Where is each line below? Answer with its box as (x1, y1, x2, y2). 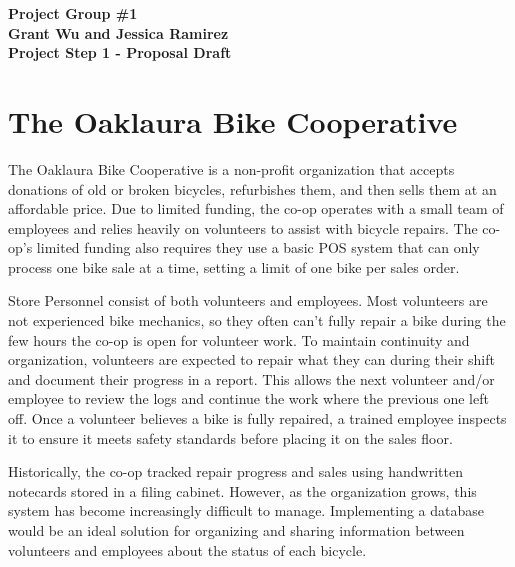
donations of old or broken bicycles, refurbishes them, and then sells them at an (8, 178, 497, 199)
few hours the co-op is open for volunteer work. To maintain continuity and (8, 329, 470, 350)
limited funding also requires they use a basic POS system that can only (36, 237, 480, 258)
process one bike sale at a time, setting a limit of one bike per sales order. (8, 256, 460, 277)
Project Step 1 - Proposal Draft (8, 42, 232, 63)
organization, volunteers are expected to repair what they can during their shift (8, 349, 495, 370)
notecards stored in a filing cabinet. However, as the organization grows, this (8, 480, 477, 501)
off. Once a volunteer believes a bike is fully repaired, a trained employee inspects (8, 408, 507, 429)
